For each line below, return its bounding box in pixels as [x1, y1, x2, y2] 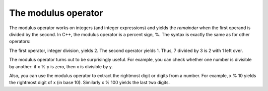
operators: [9, 39, 31, 45]
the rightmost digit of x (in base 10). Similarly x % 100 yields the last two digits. [9, 80, 170, 86]
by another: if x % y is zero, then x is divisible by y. [9, 63, 113, 69]
